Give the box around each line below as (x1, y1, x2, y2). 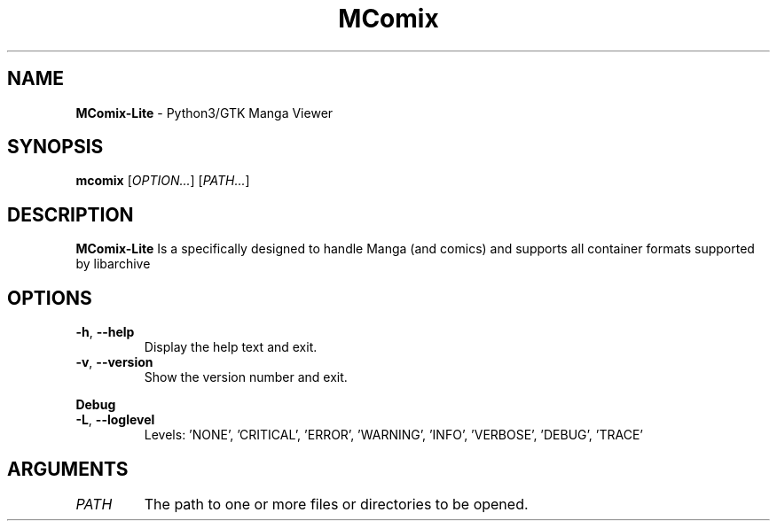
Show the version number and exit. (144, 369, 348, 385)
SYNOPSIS (7, 136, 104, 159)
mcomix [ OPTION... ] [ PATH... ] (75, 173, 250, 189)
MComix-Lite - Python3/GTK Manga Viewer (75, 105, 334, 120)
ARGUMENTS (7, 457, 129, 480)
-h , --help (75, 324, 135, 340)
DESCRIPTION (7, 203, 134, 226)
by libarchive (75, 256, 151, 272)
